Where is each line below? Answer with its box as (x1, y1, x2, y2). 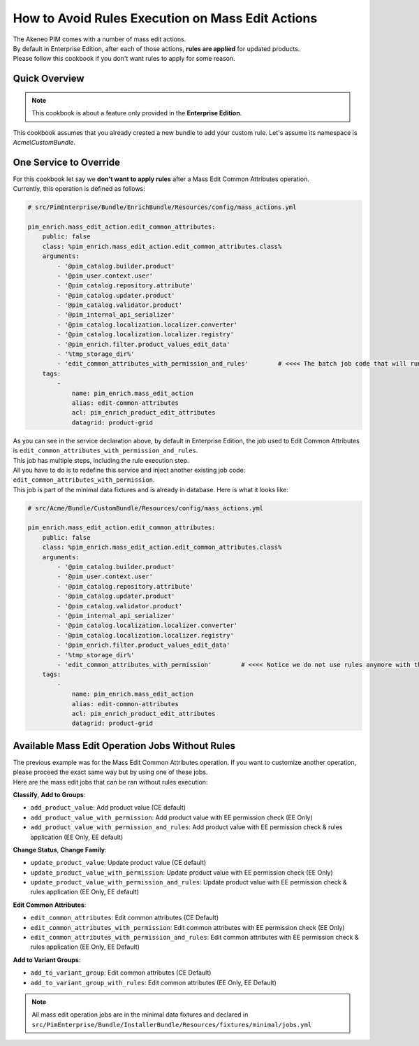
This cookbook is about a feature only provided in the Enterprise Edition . (31, 109, 242, 117)
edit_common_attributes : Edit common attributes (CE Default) (30, 913, 219, 922)
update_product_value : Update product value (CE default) (30, 859, 207, 867)
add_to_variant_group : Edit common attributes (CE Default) (30, 968, 212, 977)
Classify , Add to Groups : (13, 790, 86, 798)
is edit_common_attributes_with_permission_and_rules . (13, 446, 198, 454)
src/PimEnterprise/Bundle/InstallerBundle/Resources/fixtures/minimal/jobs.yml (31, 1021, 312, 1029)
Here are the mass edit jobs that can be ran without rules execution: (13, 778, 208, 786)
